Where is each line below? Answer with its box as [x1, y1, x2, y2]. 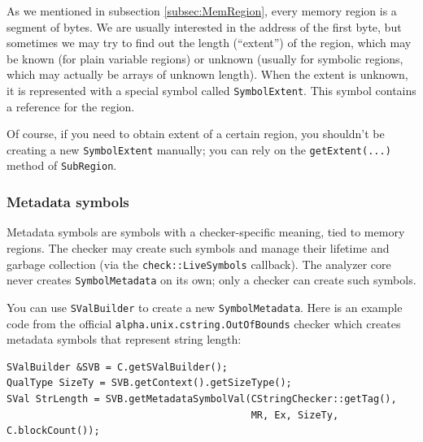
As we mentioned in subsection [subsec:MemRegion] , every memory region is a [7, 2, 397, 19]
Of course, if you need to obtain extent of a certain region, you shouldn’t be [7, 125, 385, 142]
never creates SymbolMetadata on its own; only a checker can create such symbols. [7, 271, 416, 288]
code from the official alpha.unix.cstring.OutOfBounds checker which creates [7, 314, 401, 331]
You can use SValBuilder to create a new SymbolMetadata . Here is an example [7, 298, 403, 315]
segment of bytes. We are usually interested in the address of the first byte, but [7, 18, 402, 35]
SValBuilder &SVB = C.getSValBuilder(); [7, 361, 229, 373]
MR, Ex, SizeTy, [251, 409, 339, 421]
